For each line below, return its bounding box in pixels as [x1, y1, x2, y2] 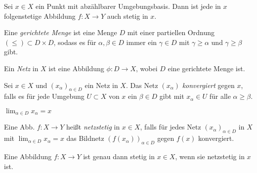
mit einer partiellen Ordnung [127, 27, 214, 38]
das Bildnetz [66, 133, 104, 143]
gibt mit [159, 91, 184, 101]
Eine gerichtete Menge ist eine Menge [4, 27, 117, 38]
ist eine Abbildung [48, 63, 104, 73]
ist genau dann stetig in [83, 151, 155, 161]
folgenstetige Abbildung [4, 10, 76, 21]
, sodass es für [53, 37, 96, 47]
